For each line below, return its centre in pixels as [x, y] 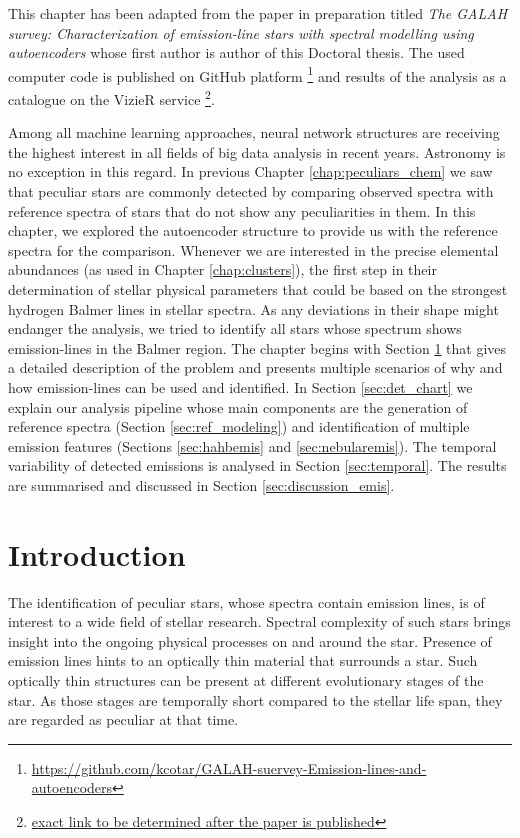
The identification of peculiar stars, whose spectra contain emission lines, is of [246, 601]
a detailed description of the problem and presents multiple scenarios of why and [255, 367]
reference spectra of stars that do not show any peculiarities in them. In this [242, 210]
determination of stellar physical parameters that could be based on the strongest [258, 289]
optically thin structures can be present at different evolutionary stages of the [246, 680]
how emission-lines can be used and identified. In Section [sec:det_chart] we [240, 387]
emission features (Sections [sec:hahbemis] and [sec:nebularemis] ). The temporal [252, 445]
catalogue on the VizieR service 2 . [111, 97]
